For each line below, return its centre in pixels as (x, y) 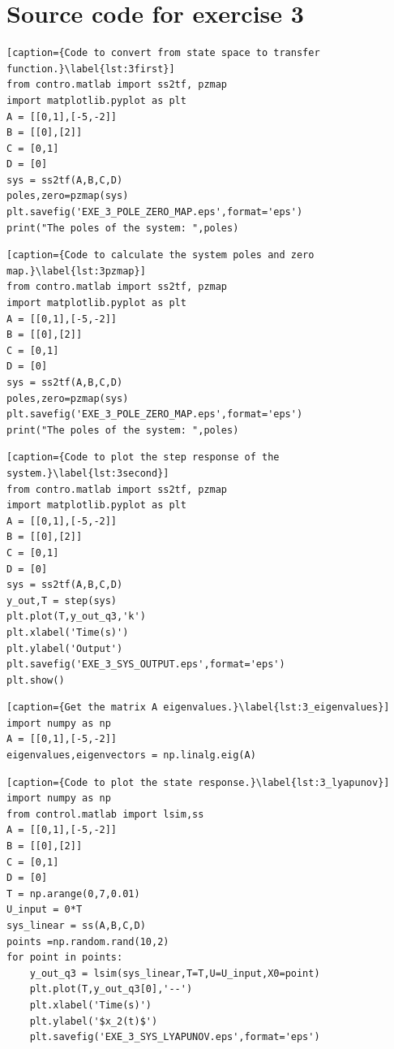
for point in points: (65, 958)
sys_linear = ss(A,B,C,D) (76, 926)
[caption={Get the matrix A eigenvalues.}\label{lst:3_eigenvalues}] (198, 708)
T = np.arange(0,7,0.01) (73, 894)
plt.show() (36, 680)
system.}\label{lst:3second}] (88, 473)
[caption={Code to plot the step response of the (143, 458)
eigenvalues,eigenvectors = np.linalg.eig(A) (131, 755)
